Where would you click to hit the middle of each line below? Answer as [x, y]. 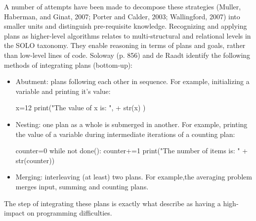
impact [14, 213]
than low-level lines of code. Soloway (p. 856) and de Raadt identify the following [127, 55]
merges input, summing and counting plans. [82, 186]
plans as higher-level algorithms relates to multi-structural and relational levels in [128, 35]
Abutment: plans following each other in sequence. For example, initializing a [132, 81]
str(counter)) [35, 160]
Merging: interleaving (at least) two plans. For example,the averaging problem [134, 177]
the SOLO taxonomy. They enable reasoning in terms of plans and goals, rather [125, 45]
